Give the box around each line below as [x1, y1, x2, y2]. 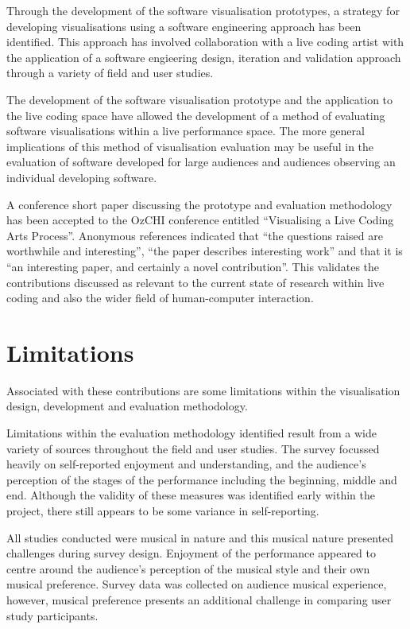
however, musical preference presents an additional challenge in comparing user [6, 591, 392, 608]
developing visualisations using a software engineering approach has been [6, 17, 362, 34]
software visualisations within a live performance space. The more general [6, 122, 365, 139]
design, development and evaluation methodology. [6, 398, 248, 414]
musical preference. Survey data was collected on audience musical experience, [6, 576, 387, 592]
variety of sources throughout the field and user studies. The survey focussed [6, 440, 380, 456]
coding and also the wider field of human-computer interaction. [6, 289, 314, 306]
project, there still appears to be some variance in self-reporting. [6, 502, 319, 518]
